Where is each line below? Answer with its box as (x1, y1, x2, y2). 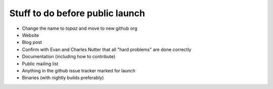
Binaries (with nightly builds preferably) (22, 75, 104, 81)
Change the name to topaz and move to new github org (22, 25, 138, 31)
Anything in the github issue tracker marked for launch (22, 67, 136, 73)
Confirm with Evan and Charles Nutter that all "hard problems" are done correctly (22, 46, 192, 53)
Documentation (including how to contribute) (22, 54, 116, 60)
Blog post (22, 39, 42, 46)
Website (22, 32, 39, 38)
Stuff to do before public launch (9, 8, 145, 19)
